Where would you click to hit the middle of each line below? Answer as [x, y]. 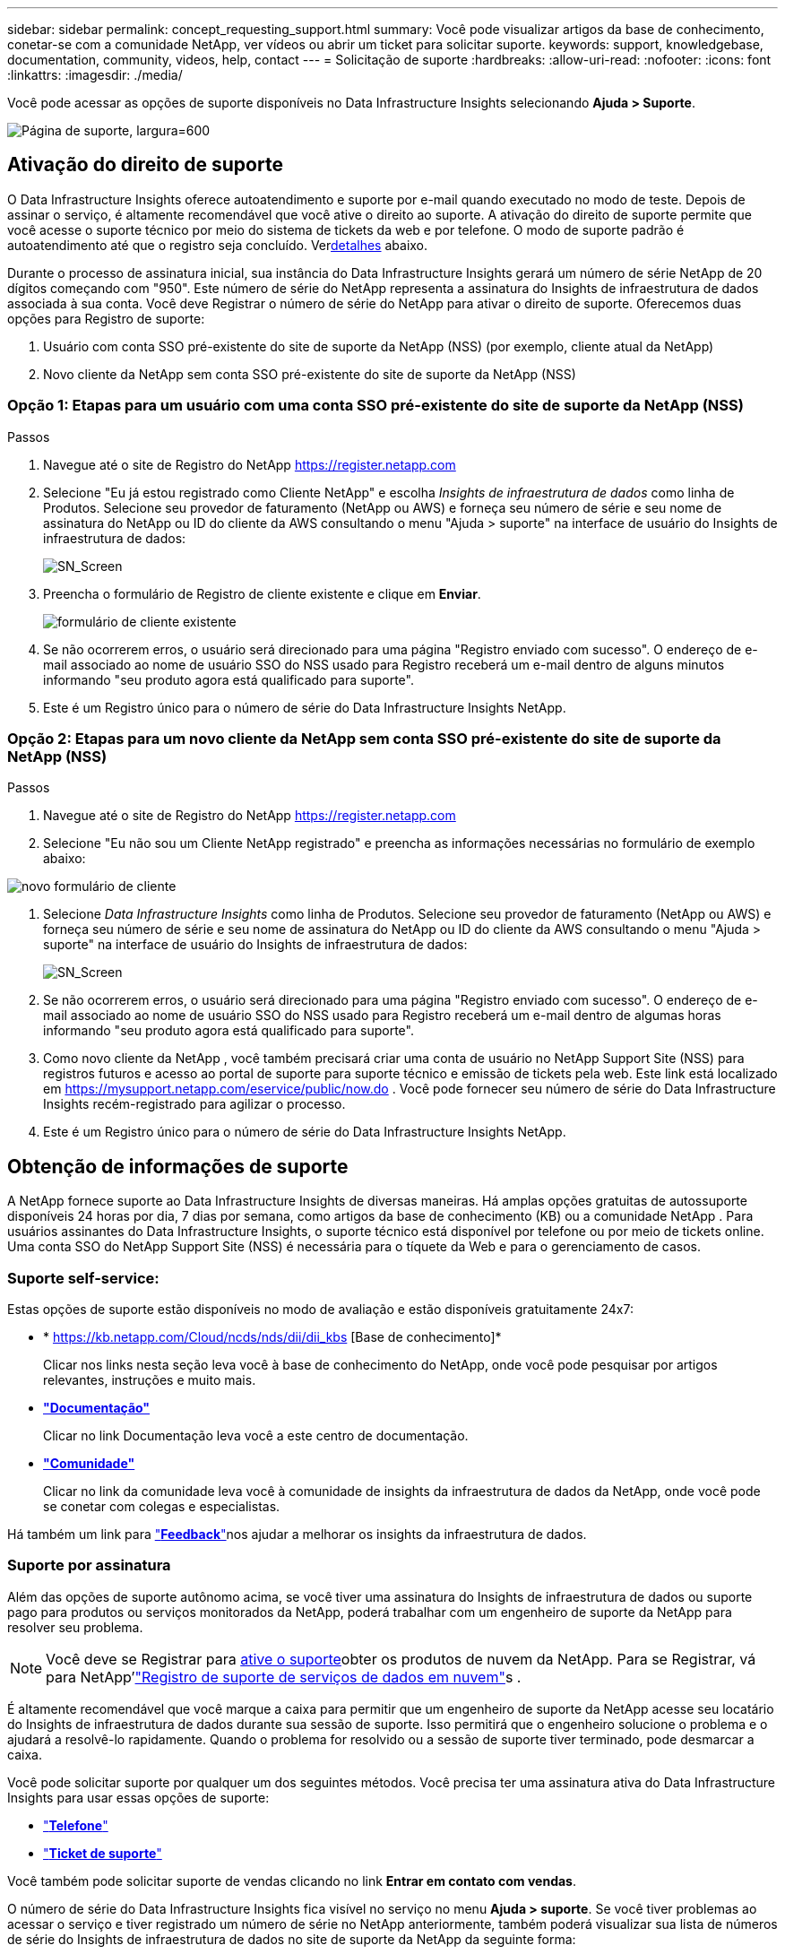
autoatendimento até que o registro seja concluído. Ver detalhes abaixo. [218, 245]
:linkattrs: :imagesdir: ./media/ [95, 75]
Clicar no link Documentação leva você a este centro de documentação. [256, 1435]
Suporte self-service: [83, 1278]
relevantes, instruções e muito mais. [150, 1379]
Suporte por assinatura [89, 1565]
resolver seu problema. [75, 1627]
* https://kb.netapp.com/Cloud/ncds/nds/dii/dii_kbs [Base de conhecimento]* [272, 1336]
